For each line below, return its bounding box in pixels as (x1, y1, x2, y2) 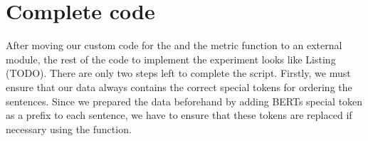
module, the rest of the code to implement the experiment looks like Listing (6, 51, 336, 66)
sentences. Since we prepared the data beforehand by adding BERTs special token (6, 93, 363, 108)
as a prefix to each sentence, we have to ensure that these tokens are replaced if (6, 108, 352, 122)
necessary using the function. (6, 121, 132, 136)
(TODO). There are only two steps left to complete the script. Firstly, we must (6, 66, 351, 80)
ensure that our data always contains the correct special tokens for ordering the (6, 79, 352, 94)
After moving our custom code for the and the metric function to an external (6, 38, 342, 53)
